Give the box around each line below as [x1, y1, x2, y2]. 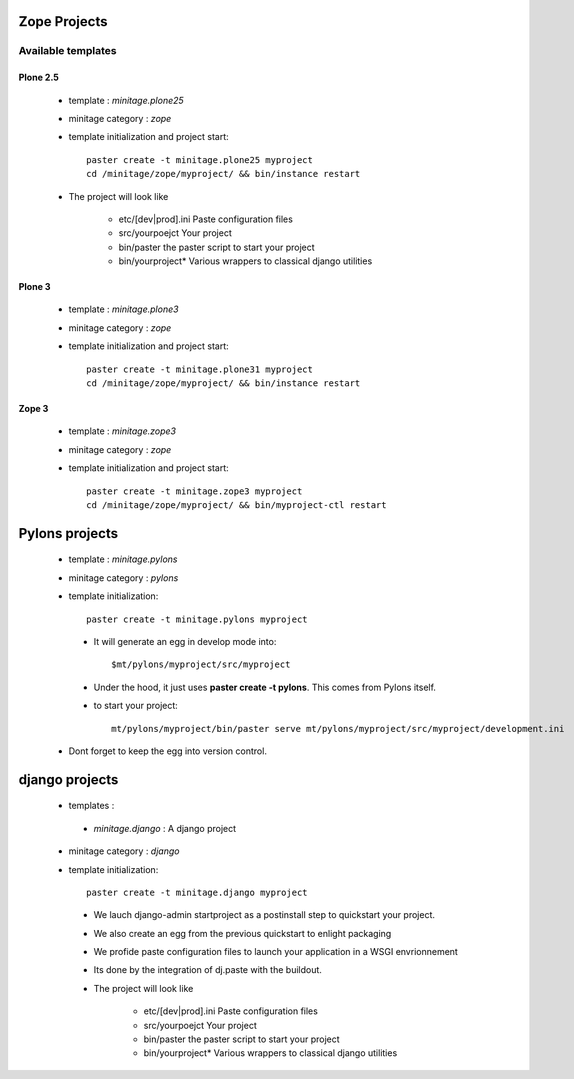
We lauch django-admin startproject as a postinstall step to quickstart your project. [93, 909, 435, 921]
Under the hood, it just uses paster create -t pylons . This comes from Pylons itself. [93, 681, 437, 693]
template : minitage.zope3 [68, 425, 177, 437]
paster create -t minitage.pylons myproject [86, 613, 309, 625]
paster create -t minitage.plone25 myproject [86, 154, 314, 165]
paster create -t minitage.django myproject [86, 886, 309, 898]
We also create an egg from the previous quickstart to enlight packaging [93, 927, 392, 939]
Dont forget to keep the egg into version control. [68, 745, 267, 757]
